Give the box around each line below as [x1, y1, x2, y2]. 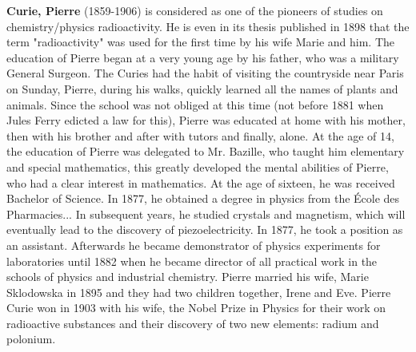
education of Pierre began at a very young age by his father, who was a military [6, 49, 399, 65]
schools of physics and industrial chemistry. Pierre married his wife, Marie [6, 268, 369, 285]
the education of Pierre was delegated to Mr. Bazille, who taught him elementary [6, 143, 405, 160]
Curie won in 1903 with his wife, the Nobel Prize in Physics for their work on [6, 299, 386, 316]
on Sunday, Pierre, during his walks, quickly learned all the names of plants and [6, 80, 398, 97]
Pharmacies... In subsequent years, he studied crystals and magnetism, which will [6, 205, 406, 222]
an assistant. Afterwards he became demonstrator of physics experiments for [6, 236, 381, 253]
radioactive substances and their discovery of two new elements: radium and [6, 314, 379, 331]
